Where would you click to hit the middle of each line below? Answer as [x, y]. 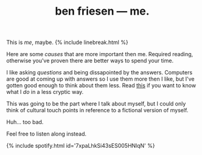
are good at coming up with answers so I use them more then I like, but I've [100, 79]
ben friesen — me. [102, 11]
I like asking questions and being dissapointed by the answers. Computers [99, 73]
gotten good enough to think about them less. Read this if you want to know [101, 85]
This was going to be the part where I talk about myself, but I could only [96, 104]
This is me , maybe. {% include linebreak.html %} [68, 42]
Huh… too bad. [25, 122]
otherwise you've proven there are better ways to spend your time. [90, 61]
